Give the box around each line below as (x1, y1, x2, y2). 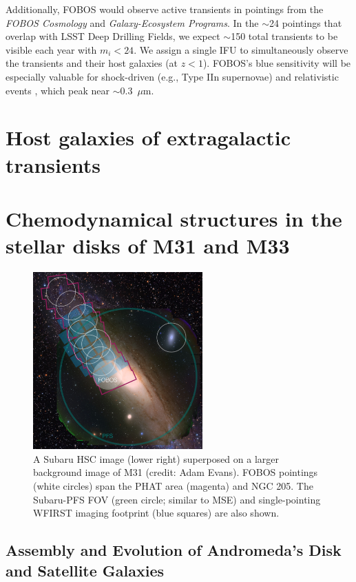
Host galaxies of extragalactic (6, 123, 291, 152)
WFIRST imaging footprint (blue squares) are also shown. (33, 506, 280, 520)
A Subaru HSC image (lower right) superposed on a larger (33, 451, 280, 466)
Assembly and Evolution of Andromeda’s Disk (6, 539, 342, 561)
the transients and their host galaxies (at (6, 56, 178, 70)
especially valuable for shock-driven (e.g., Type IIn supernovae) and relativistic (6, 69, 339, 83)
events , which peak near (6, 83, 109, 97)
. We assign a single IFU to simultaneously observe (134, 42, 348, 56)
